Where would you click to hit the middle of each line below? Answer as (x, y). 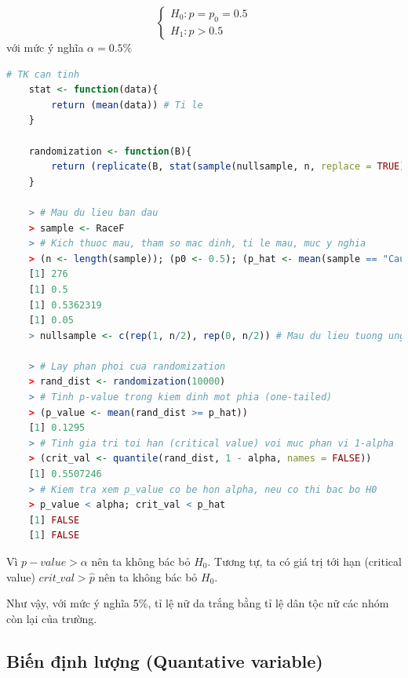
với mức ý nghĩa (45, 47)
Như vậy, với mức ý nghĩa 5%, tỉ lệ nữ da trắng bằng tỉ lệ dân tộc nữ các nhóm (198, 603)
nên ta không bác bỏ (141, 561)
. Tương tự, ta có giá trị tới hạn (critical (304, 561)
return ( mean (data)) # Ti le (127, 105)
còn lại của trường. (52, 618)
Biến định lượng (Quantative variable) (165, 660)
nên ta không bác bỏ (148, 576)
